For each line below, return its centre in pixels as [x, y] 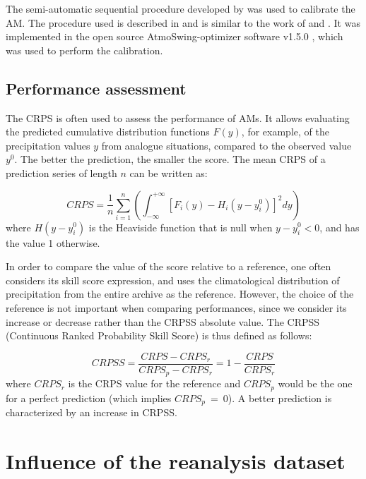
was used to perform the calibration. [84, 50]
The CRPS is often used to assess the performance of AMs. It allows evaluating [178, 117]
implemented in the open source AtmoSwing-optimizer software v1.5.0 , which [175, 36]
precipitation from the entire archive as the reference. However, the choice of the [180, 294]
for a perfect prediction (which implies [89, 398]
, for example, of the [285, 132]
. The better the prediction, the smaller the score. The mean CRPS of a [170, 159]
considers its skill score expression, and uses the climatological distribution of [173, 280]
